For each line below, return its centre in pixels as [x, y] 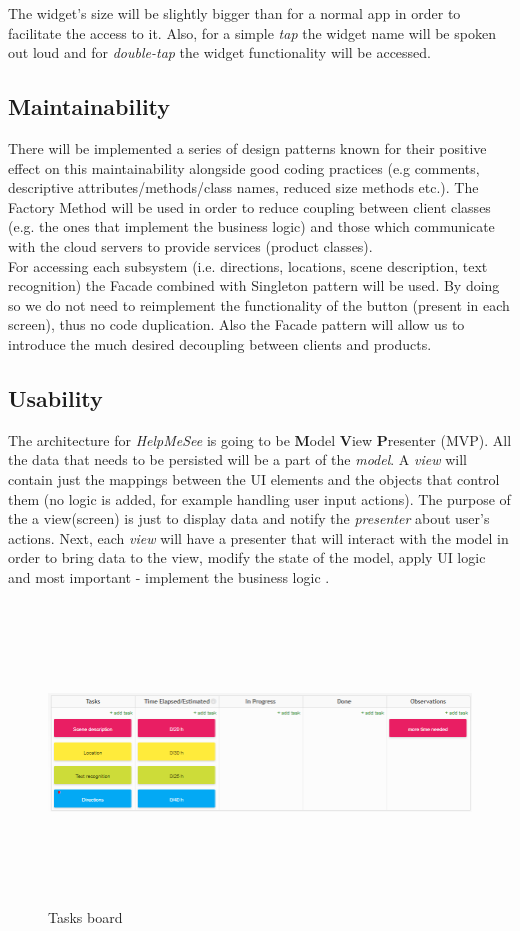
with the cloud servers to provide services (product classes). [190, 245]
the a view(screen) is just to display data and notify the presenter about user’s [249, 518]
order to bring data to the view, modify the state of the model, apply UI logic [247, 557]
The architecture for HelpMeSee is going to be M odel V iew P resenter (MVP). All [260, 439]
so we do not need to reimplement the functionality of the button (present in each [259, 304]
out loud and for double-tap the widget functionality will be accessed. [219, 52]
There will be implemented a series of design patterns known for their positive [247, 147]
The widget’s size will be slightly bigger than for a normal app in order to [234, 13]
